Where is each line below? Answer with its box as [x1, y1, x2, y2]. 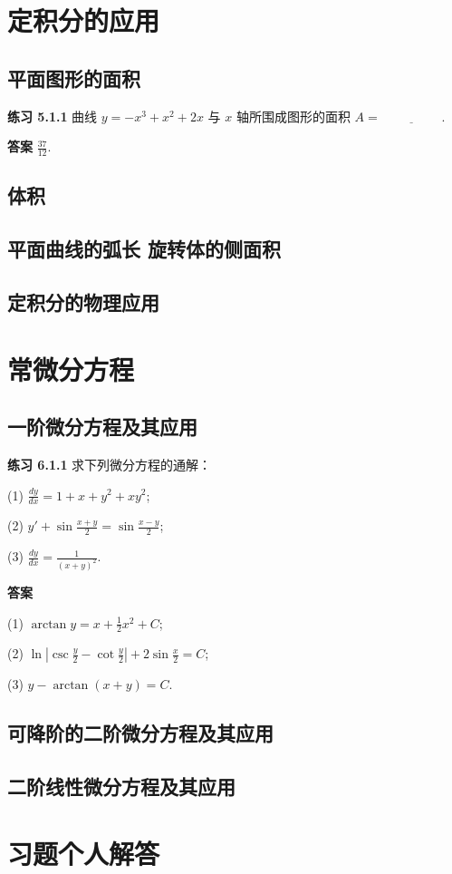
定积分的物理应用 [7, 287, 159, 316]
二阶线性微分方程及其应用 [7, 772, 236, 801]
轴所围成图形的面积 [236, 106, 351, 125]
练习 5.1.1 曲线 [7, 106, 98, 125]
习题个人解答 [7, 834, 160, 871]
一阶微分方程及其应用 [7, 413, 197, 441]
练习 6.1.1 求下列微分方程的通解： [7, 454, 212, 473]
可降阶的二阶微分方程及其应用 [7, 719, 274, 747]
